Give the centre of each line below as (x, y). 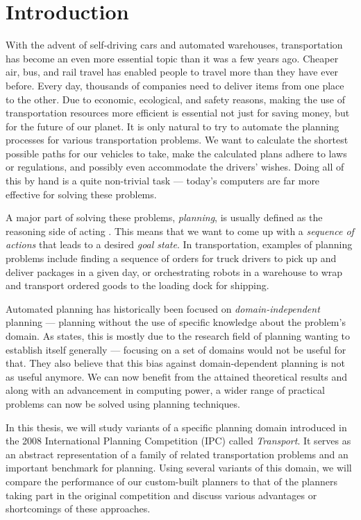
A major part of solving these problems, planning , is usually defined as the (164, 217)
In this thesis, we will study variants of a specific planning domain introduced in (176, 427)
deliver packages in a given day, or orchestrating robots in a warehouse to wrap (174, 271)
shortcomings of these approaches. (78, 509)
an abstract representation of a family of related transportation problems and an (177, 454)
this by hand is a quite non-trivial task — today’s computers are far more (163, 181)
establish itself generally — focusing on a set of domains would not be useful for (176, 349)
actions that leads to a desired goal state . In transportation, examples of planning (179, 244)
